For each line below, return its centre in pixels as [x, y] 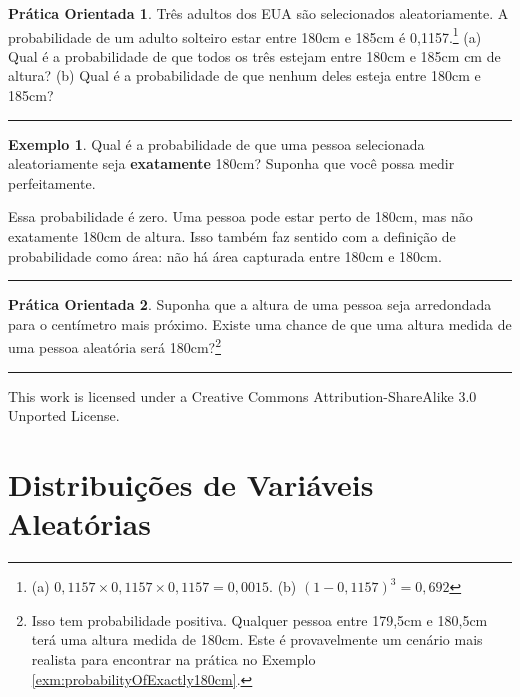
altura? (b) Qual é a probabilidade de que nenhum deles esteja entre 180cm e [244, 75]
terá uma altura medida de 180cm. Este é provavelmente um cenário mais [257, 639]
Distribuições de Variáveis [191, 484]
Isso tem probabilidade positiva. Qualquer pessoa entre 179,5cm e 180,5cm [259, 619]
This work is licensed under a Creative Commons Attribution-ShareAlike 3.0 [242, 395]
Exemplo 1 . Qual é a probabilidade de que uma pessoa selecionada [216, 143]
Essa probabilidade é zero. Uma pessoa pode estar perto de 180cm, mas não [240, 216]
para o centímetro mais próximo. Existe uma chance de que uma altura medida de [260, 323]
